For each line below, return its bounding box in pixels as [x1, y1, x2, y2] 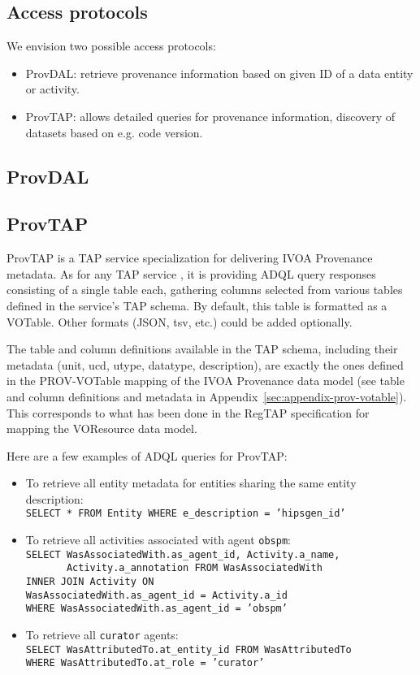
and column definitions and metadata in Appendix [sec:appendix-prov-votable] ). [6, 387, 407, 405]
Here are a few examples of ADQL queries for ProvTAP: [6, 447, 288, 464]
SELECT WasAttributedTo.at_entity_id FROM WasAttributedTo [25, 643, 352, 656]
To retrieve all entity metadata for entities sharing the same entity [25, 474, 357, 491]
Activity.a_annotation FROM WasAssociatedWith [66, 562, 323, 574]
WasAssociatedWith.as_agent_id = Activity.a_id [25, 589, 288, 601]
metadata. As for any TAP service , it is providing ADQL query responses [6, 265, 376, 282]
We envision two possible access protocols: [6, 37, 216, 54]
